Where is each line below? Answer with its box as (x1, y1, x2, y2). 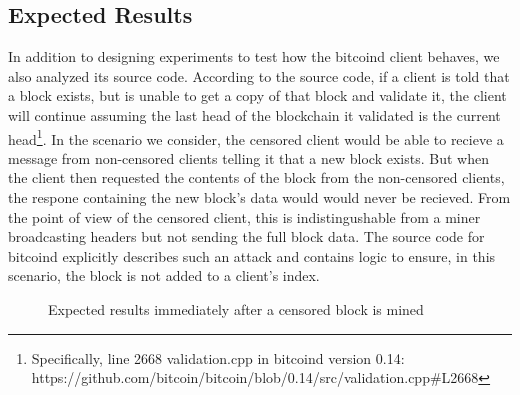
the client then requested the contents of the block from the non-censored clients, (8, 167, 505, 188)
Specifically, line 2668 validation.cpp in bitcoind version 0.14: (31, 347, 405, 368)
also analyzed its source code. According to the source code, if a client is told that (8, 65, 510, 86)
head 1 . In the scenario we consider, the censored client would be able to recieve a (8, 125, 504, 149)
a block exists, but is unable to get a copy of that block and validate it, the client (8, 85, 507, 106)
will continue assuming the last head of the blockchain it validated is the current (8, 104, 501, 125)
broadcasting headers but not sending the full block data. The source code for (8, 226, 485, 247)
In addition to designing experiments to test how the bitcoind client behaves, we (8, 46, 500, 67)
